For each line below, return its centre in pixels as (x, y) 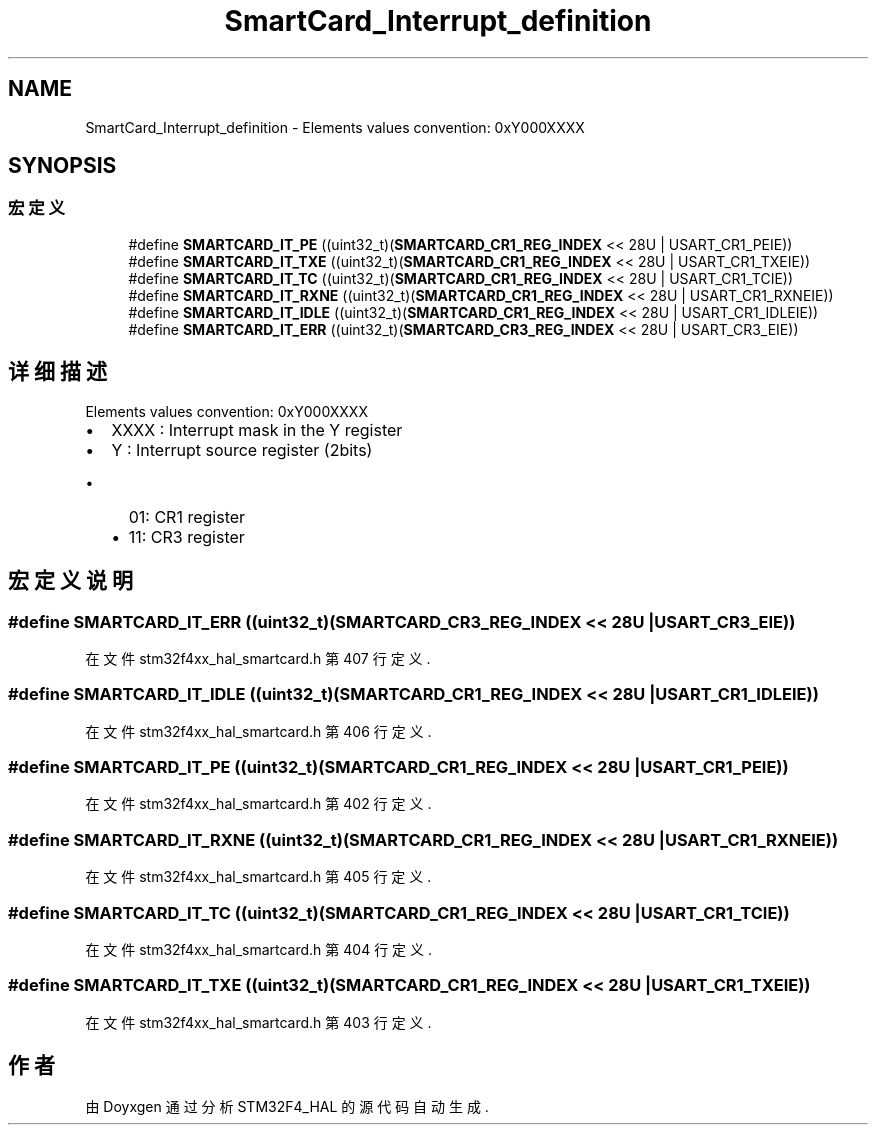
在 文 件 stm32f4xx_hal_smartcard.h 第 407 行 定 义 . (258, 658)
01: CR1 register (187, 516)
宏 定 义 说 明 (70, 581)
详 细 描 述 (57, 372)
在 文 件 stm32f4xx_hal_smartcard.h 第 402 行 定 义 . (258, 804)
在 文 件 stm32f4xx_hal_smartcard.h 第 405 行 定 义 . (258, 877)
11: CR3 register (186, 536)
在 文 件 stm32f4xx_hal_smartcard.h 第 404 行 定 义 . (258, 949)
